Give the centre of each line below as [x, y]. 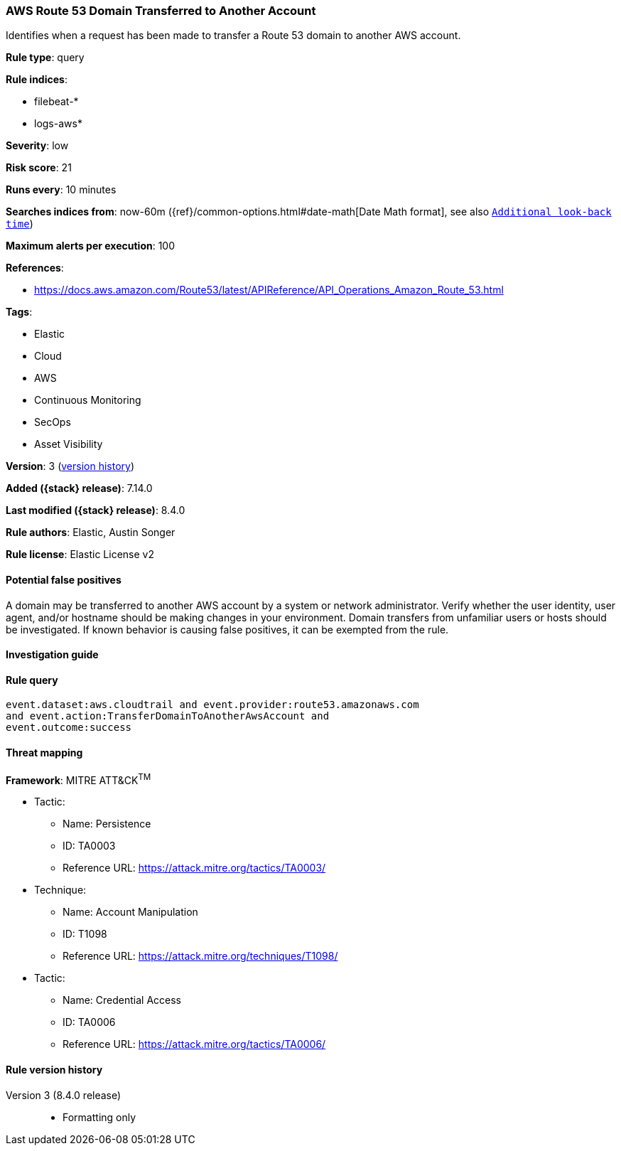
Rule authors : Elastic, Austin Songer [91, 532]
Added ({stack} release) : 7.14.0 [79, 488]
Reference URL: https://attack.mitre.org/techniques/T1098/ [200, 956]
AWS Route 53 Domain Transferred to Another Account [161, 11]
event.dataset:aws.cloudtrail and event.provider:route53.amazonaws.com [212, 705]
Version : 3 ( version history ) [70, 466]
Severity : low [37, 146]
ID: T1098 [85, 934]
